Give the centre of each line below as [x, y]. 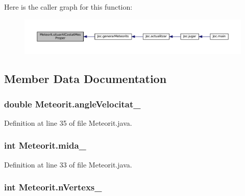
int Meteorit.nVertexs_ [53, 187]
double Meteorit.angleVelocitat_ [72, 104]
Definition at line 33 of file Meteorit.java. [68, 164]
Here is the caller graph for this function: [68, 7]
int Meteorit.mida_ [45, 145]
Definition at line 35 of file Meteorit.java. [68, 122]
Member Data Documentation [85, 79]
